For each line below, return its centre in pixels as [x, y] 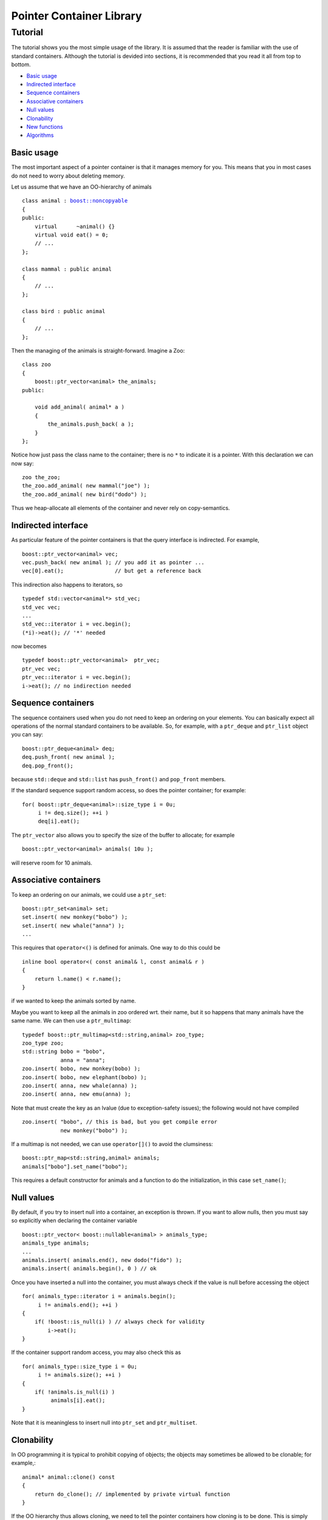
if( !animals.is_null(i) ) [75, 1392]
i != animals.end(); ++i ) [78, 1305]
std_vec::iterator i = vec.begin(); [77, 624]
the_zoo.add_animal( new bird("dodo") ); [84, 494]
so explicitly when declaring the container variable [74, 1221]
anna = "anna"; [83, 1060]
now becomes [29, 646]
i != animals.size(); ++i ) [80, 1375]
